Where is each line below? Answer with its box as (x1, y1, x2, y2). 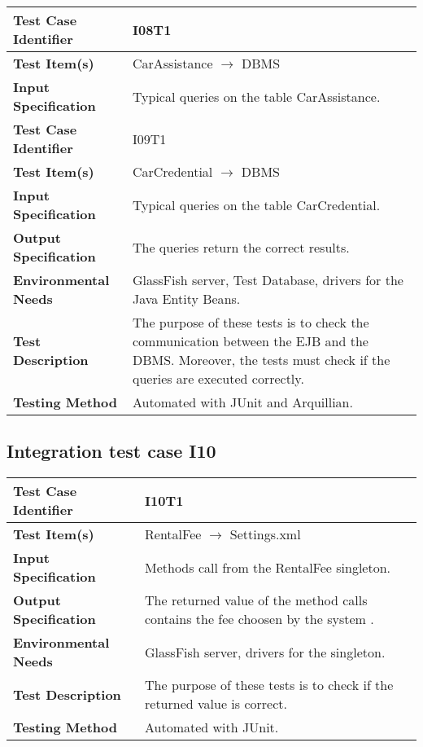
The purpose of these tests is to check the (132, 313, 369, 332)
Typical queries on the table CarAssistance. (132, 86, 381, 106)
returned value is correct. (145, 694, 287, 714)
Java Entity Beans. (132, 289, 241, 308)
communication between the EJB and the (132, 332, 368, 350)
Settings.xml (229, 525, 301, 544)
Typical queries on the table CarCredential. (132, 195, 381, 214)
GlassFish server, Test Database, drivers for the (132, 270, 403, 289)
